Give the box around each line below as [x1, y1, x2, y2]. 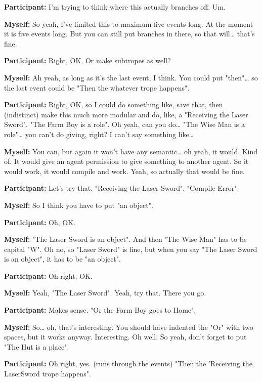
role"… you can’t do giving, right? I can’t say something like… [4, 129, 194, 139]
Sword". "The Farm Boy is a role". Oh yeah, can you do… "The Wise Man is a [4, 119, 245, 130]
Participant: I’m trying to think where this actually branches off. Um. [4, 2, 226, 12]
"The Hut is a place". [4, 341, 69, 352]
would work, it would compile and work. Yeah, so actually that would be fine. [4, 165, 245, 176]
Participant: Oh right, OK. [4, 270, 93, 281]
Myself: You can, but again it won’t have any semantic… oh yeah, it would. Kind [4, 146, 258, 156]
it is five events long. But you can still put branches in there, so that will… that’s [4, 28, 255, 39]
